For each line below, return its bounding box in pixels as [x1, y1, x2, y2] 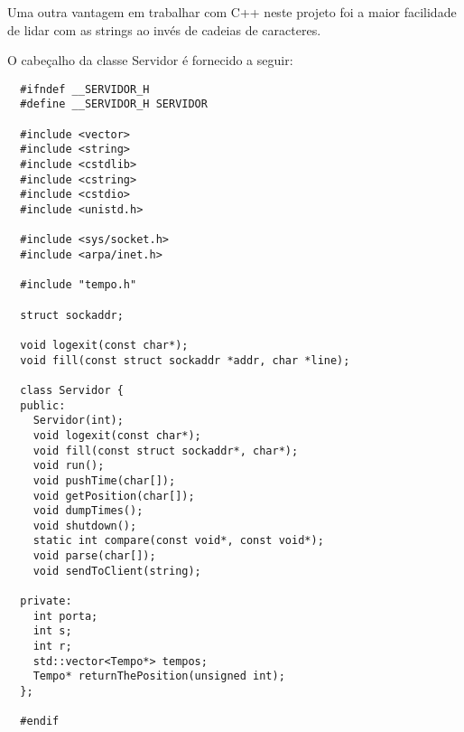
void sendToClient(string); [32, 564, 201, 577]
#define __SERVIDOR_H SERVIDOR [20, 98, 208, 111]
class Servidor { [20, 383, 124, 397]
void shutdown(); [32, 519, 137, 532]
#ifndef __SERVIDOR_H [20, 82, 150, 96]
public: [20, 399, 66, 412]
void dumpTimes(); [32, 504, 144, 518]
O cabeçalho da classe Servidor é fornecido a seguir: [7, 51, 293, 70]
